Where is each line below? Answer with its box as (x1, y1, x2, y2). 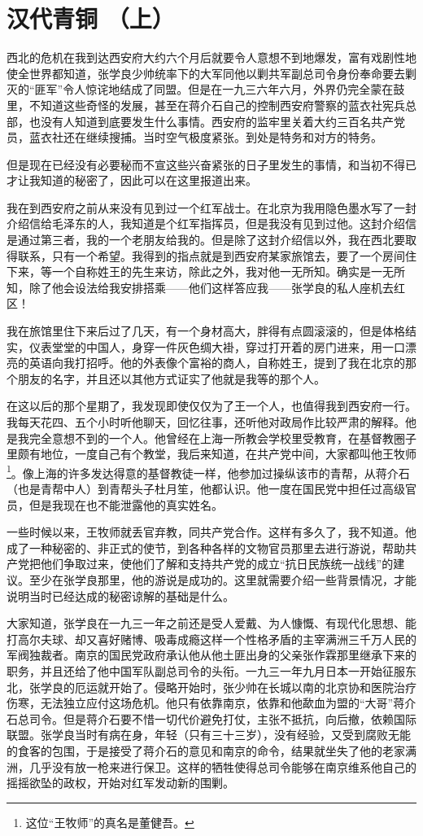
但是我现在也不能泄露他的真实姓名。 (28, 496, 223, 513)
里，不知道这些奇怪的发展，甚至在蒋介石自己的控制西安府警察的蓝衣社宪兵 (7, 96, 405, 113)
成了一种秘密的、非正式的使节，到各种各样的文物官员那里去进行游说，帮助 (7, 539, 405, 556)
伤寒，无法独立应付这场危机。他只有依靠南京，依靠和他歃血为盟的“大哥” (7, 694, 394, 711)
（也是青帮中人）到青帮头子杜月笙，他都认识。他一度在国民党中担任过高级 (7, 480, 405, 497)
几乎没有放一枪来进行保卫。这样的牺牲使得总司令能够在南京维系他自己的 (28, 758, 416, 775)
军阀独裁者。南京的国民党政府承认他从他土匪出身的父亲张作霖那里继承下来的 (7, 646, 416, 663)
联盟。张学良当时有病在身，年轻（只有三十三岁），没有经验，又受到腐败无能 (7, 726, 411, 743)
